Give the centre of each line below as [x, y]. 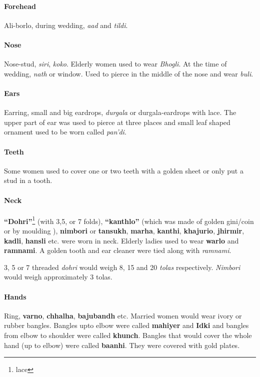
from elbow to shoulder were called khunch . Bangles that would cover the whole [128, 335]
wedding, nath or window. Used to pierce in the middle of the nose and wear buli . [129, 73]
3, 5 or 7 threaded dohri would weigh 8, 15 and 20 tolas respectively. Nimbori [122, 267]
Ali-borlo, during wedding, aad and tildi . [66, 25]
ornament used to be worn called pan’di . [65, 132]
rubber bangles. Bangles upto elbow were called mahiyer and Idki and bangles [126, 325]
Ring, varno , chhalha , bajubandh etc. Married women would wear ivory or [123, 315]
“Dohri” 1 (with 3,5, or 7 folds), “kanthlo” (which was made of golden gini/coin [129, 220]
